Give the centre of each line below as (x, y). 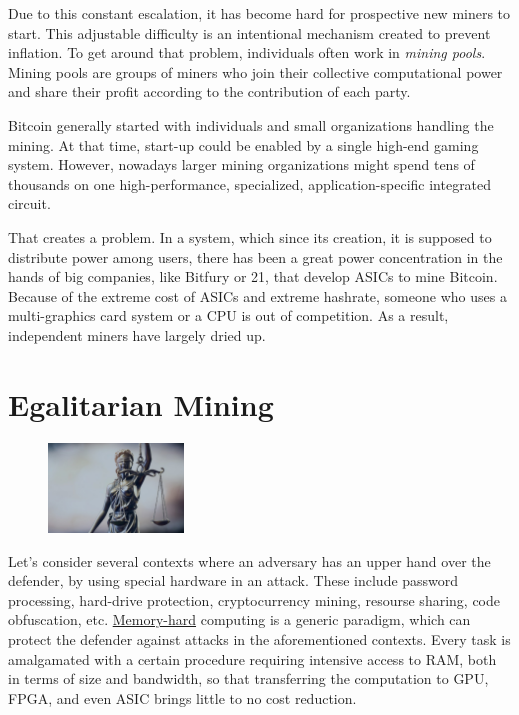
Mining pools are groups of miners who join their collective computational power (255, 71)
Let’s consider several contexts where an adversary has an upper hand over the (249, 560)
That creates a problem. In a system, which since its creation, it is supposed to (250, 236)
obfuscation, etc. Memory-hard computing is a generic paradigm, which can (239, 619)
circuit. (29, 203)
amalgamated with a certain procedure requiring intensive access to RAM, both (252, 658)
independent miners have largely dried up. (137, 334)
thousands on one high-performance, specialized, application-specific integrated (250, 183)
